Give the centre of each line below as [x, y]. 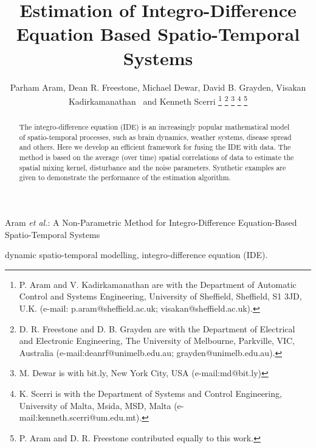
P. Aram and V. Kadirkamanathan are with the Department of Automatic [158, 284]
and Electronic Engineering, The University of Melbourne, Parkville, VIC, [157, 341]
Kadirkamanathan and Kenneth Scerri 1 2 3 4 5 [158, 100]
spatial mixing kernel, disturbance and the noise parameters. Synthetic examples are [153, 167]
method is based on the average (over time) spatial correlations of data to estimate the [156, 157]
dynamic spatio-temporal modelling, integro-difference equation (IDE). [136, 255]
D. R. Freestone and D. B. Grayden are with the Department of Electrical [157, 328]
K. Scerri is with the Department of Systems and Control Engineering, [150, 394]
